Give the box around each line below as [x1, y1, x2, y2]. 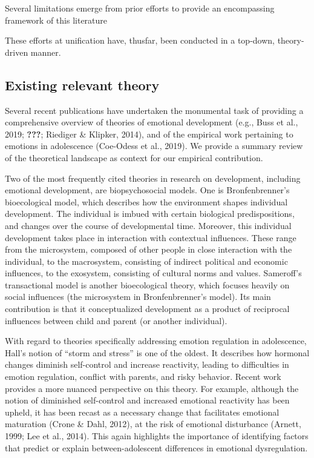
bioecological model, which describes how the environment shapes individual [5, 195, 288, 208]
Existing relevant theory [5, 75, 160, 94]
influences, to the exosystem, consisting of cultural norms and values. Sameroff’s [5, 267, 302, 279]
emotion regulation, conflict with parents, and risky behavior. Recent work [5, 370, 281, 383]
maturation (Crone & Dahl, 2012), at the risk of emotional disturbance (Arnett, [5, 417, 301, 430]
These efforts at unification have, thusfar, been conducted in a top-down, [5, 34, 275, 47]
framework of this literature [5, 13, 108, 26]
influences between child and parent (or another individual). [5, 314, 227, 327]
